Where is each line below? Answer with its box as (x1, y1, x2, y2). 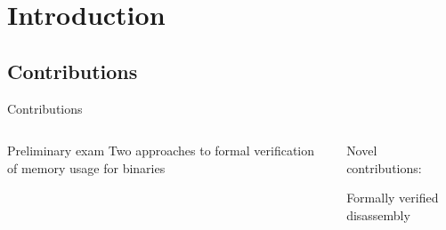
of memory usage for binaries (7, 158, 166, 177)
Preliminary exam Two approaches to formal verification (7, 141, 315, 160)
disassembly (346, 205, 410, 224)
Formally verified (346, 188, 439, 207)
